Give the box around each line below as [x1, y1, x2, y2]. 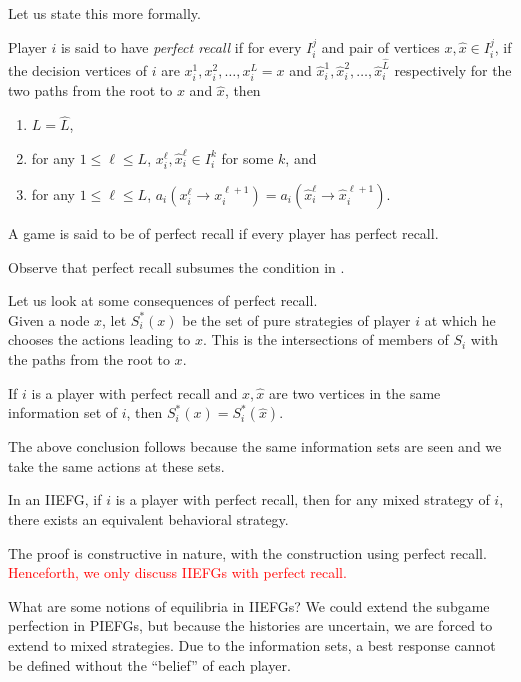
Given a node [8, 309, 90, 330]
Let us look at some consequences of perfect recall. [8, 290, 318, 311]
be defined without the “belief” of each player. [8, 654, 291, 675]
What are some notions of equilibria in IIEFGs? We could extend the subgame [8, 595, 490, 616]
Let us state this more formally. [8, 3, 201, 23]
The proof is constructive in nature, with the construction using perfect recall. [8, 542, 487, 563]
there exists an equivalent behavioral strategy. [8, 508, 289, 529]
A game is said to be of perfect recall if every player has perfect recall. [8, 223, 439, 244]
